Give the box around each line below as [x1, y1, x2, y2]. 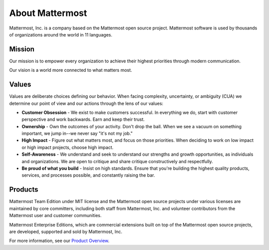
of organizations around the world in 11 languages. [9, 31, 113, 37]
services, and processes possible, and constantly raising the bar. [21, 172, 155, 178]
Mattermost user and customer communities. [9, 213, 102, 219]
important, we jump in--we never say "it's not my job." [21, 130, 133, 137]
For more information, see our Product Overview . [9, 238, 110, 244]
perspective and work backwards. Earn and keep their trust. [21, 116, 145, 122]
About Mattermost [9, 7, 87, 18]
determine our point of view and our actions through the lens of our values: [9, 100, 164, 106]
